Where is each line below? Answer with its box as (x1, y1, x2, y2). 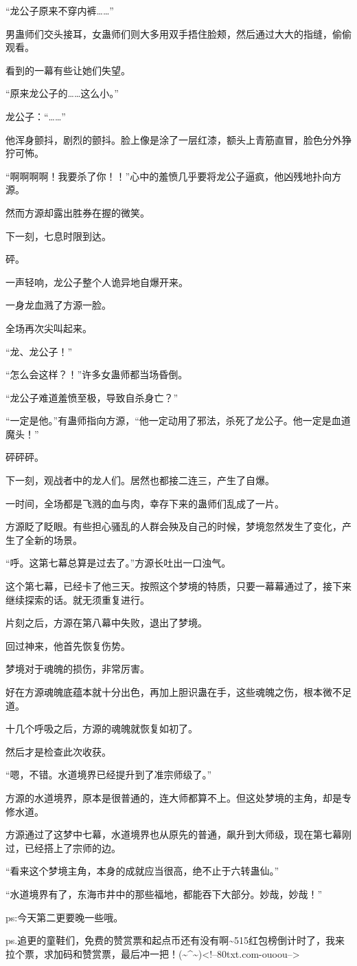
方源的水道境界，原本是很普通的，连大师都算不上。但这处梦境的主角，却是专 (5, 790, 352, 804)
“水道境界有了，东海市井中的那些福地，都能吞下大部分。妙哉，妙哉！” (5, 886, 323, 901)
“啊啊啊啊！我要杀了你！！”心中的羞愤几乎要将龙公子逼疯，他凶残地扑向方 (5, 168, 342, 183)
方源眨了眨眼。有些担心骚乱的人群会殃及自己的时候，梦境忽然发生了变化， (5, 519, 342, 534)
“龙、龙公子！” (5, 344, 73, 358)
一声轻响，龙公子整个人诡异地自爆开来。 (5, 274, 188, 289)
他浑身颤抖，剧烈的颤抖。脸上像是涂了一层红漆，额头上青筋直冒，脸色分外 (5, 132, 342, 146)
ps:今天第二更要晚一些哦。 (5, 910, 124, 924)
